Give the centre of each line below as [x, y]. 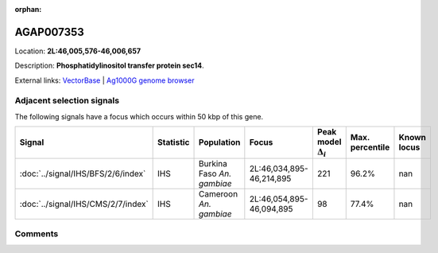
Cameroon [218, 193]
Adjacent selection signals [67, 101]
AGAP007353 [50, 32]
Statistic [174, 142]
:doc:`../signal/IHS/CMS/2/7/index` [84, 204]
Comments [37, 233]
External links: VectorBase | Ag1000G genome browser [105, 80]
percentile [370, 147]
